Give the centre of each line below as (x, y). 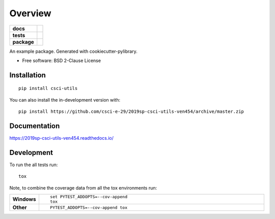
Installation (28, 75)
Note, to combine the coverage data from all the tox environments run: (83, 187)
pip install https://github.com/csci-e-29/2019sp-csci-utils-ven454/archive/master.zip (131, 112)
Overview (30, 13)
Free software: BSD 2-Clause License (62, 60)
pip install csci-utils (48, 88)
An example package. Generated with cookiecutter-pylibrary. (73, 51)
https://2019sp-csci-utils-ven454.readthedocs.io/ (62, 138)
